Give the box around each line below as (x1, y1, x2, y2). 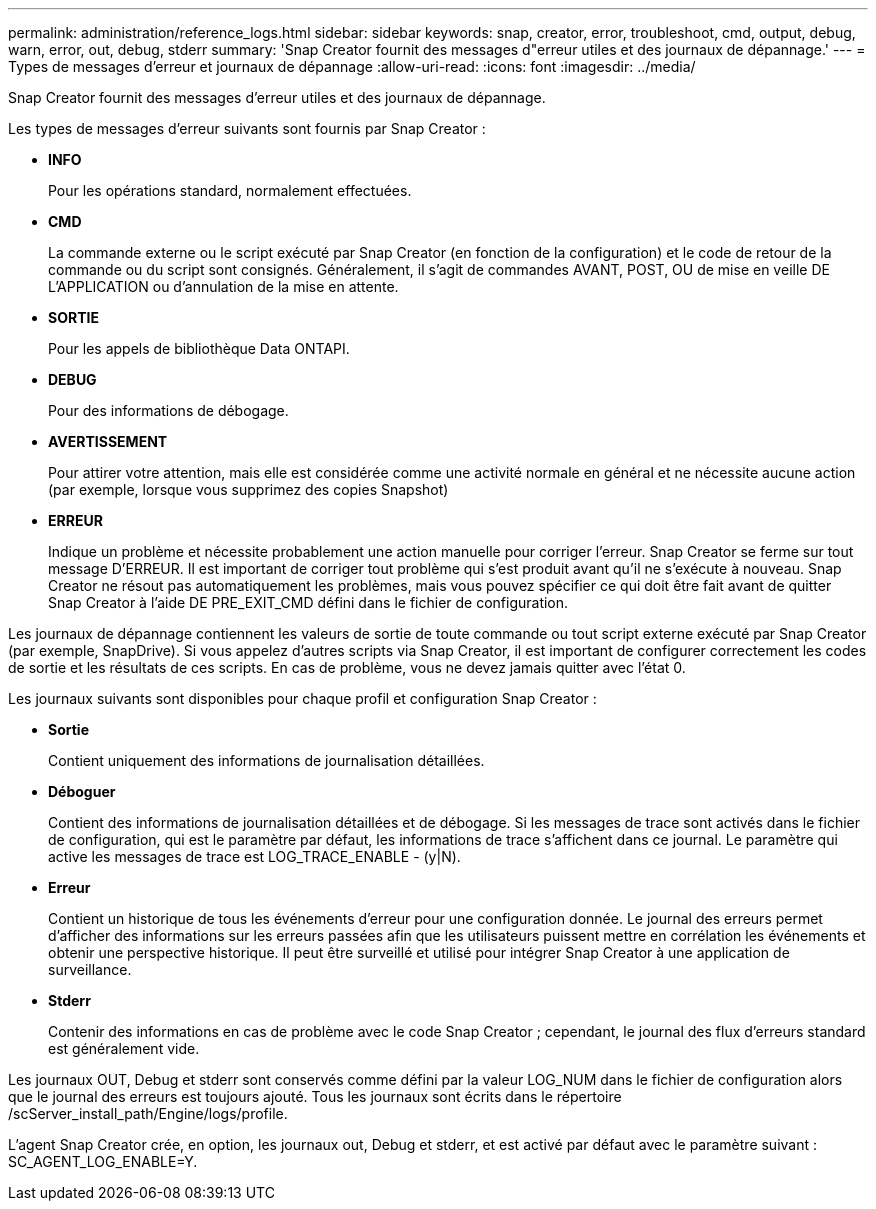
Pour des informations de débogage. (48, 402, 289, 419)
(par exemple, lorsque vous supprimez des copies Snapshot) (48, 481, 449, 498)
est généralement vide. (48, 1040, 200, 1057)
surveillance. (48, 961, 132, 978)
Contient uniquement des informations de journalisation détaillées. (48, 752, 485, 769)
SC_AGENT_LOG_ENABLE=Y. (8, 1153, 198, 1170)
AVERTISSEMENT (48, 433, 168, 450)
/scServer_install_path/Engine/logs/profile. (8, 1105, 288, 1122)
